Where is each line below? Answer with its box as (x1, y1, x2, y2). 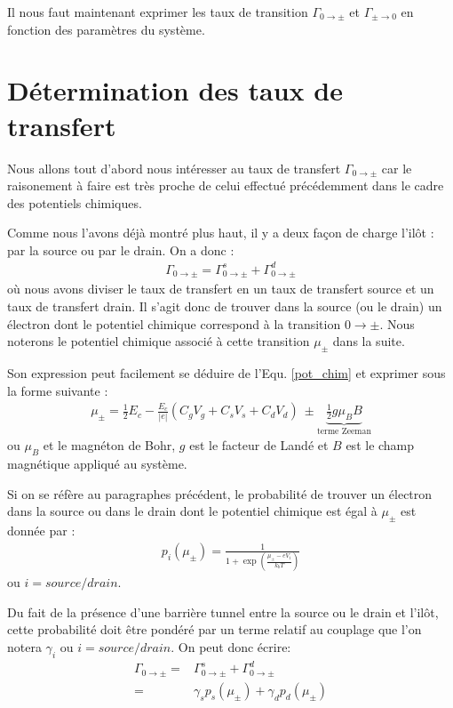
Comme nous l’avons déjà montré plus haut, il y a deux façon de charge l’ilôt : (7, 223, 434, 242)
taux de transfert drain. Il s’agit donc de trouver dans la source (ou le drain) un (7, 297, 442, 316)
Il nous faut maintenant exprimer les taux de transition (7, 3, 308, 20)
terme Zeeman (316, 426, 371, 436)
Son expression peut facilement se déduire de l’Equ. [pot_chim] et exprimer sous (7, 364, 446, 382)
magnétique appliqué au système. (7, 455, 187, 473)
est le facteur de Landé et (189, 436, 329, 455)
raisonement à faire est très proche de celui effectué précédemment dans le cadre (7, 176, 444, 195)
